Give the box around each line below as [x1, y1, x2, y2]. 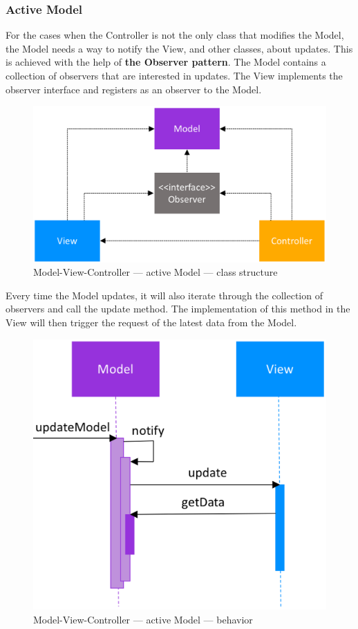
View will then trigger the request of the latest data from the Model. [6, 315, 297, 330]
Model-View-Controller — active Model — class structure [33, 265, 278, 279]
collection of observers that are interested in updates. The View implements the [6, 68, 343, 82]
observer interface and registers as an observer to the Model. [6, 82, 262, 96]
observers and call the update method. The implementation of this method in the [6, 301, 350, 316]
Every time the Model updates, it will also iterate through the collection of [6, 288, 323, 302]
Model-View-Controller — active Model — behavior [33, 612, 253, 626]
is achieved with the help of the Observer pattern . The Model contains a [6, 55, 326, 69]
